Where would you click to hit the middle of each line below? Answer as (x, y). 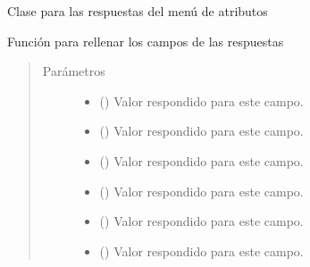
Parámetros (74, 71)
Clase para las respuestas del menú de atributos (138, 11)
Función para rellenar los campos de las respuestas (146, 41)
